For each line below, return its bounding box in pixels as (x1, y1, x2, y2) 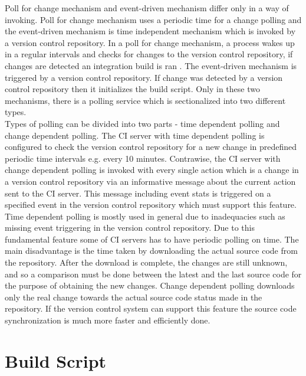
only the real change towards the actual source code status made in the (5, 290, 262, 303)
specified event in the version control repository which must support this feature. (5, 198, 297, 211)
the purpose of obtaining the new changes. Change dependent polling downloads (5, 279, 295, 292)
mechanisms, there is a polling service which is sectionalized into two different (5, 94, 286, 106)
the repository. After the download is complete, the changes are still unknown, (5, 256, 288, 269)
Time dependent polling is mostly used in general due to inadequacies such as (5, 210, 285, 222)
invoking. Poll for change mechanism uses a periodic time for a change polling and (5, 13, 302, 25)
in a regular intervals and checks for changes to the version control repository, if (5, 48, 293, 60)
